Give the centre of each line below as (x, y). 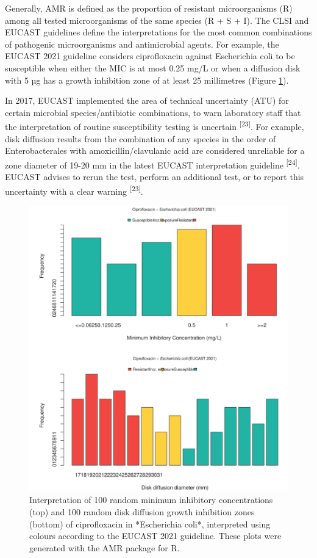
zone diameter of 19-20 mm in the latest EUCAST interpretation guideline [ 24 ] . (152, 164)
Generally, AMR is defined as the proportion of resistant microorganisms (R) (149, 8)
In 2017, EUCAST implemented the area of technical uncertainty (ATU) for (147, 100)
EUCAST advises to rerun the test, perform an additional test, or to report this (155, 177)
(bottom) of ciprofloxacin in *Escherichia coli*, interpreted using (150, 524)
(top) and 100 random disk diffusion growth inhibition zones (142, 511)
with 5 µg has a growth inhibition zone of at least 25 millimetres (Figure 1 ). (147, 80)
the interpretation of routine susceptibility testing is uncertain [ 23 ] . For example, (155, 125)
